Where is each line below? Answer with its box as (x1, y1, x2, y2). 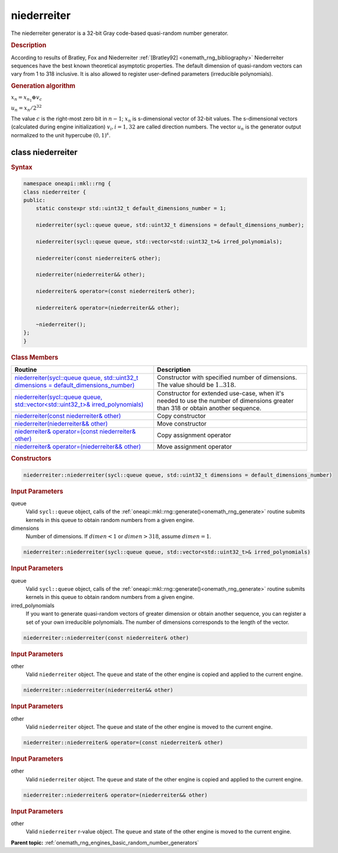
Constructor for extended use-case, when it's (157, 390, 284, 398)
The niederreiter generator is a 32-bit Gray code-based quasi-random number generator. (11, 30, 229, 37)
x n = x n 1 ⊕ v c (11, 94, 43, 103)
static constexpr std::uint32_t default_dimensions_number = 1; (36, 205, 227, 212)
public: (23, 197, 46, 204)
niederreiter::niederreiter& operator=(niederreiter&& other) (23, 791, 208, 799)
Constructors (11, 455, 51, 463)
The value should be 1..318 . (157, 381, 236, 389)
